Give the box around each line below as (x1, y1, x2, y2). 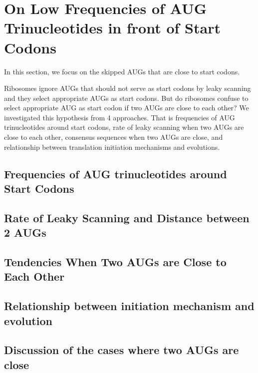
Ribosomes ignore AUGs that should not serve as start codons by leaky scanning (4, 83, 251, 93)
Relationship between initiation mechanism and (4, 298, 255, 314)
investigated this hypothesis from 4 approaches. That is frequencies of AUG (4, 112, 235, 122)
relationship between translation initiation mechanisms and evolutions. (4, 141, 220, 152)
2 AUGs (4, 225, 46, 240)
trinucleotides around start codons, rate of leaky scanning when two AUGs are (4, 122, 244, 132)
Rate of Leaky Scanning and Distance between (4, 210, 250, 225)
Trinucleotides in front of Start (4, 17, 221, 38)
